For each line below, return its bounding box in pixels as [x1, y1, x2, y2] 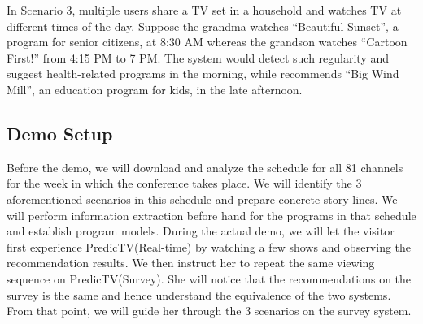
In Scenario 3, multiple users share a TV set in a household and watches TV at [7, 2, 402, 18]
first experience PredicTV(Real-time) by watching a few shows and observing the [7, 238, 412, 255]
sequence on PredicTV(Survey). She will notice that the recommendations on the [7, 270, 412, 287]
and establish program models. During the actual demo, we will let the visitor [7, 222, 395, 240]
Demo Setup [7, 120, 113, 145]
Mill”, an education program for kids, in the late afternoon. [7, 80, 303, 97]
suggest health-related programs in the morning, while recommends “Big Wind [7, 65, 399, 82]
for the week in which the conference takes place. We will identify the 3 [7, 175, 362, 192]
